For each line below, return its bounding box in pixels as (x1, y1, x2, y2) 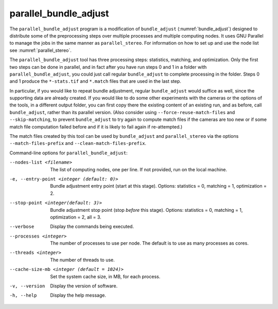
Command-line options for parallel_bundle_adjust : (9, 150, 128, 156)
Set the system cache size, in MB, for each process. (50, 273, 161, 280)
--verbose (9, 224, 34, 230)
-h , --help (9, 293, 37, 298)
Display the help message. (50, 292, 107, 298)
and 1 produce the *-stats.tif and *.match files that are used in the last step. (9, 78, 181, 84)
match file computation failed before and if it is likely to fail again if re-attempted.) (9, 123, 183, 130)
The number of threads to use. (50, 257, 115, 263)
